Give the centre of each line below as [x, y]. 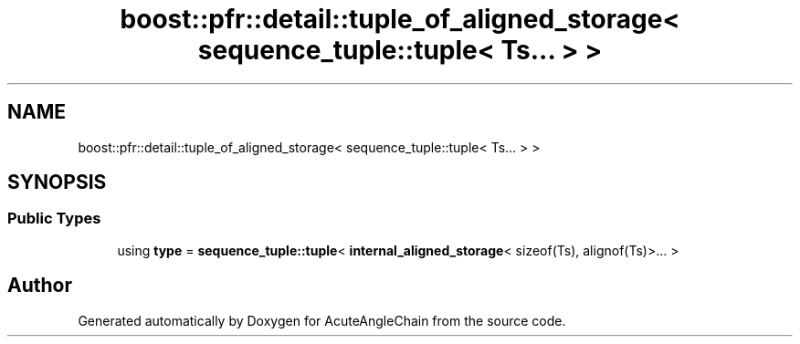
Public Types [54, 219]
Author [40, 286]
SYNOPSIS [57, 182]
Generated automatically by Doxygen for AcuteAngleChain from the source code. [322, 320]
